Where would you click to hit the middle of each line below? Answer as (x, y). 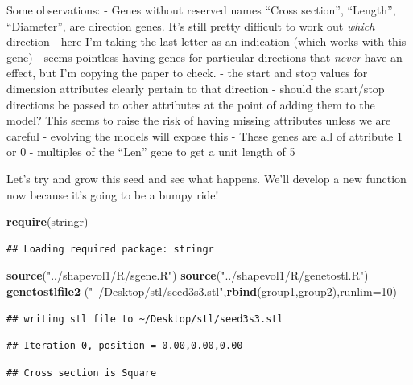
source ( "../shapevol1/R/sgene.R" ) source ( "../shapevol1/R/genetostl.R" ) (188, 275)
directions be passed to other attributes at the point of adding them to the (191, 104)
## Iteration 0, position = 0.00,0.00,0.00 (125, 346)
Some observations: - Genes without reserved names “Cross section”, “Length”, (201, 10)
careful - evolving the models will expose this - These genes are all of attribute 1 (205, 135)
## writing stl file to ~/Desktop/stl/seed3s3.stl (145, 319)
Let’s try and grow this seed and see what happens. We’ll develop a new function (206, 178)
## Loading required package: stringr (110, 249)
